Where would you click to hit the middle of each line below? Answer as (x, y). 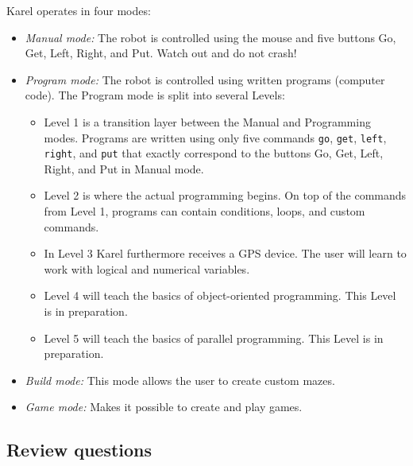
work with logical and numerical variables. (147, 268)
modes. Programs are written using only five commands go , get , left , (215, 137)
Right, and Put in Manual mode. (124, 168)
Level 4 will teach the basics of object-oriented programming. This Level (220, 295)
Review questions (79, 450)
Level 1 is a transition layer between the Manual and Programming (207, 121)
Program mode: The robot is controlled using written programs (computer (205, 79)
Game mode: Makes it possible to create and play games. (164, 407)
